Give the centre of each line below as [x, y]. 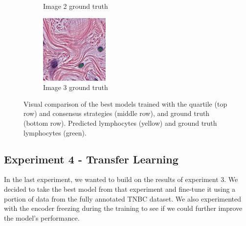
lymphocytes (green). [55, 132]
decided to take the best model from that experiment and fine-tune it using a [120, 189]
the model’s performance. [42, 217]
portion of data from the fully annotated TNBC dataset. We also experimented [123, 198]
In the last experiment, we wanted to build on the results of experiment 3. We [121, 179]
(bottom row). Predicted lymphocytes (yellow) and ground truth [120, 123]
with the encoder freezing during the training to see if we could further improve [123, 208]
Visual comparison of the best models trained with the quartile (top [125, 103]
